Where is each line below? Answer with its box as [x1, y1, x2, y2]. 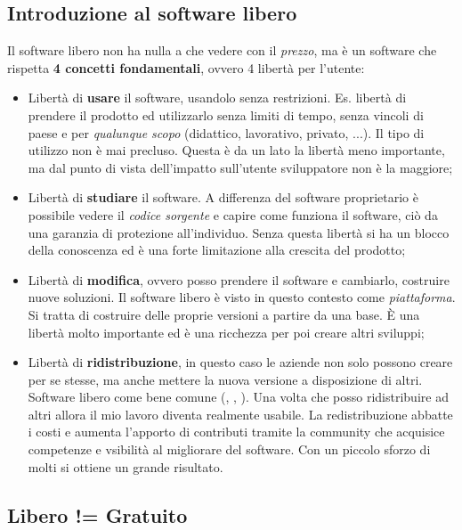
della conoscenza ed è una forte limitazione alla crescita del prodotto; [28, 241, 406, 259]
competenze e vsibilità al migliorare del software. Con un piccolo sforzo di [28, 440, 431, 459]
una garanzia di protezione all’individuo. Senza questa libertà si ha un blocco [28, 223, 450, 241]
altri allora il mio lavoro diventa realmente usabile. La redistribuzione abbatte [28, 404, 453, 423]
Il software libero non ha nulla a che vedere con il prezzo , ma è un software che [7, 41, 437, 60]
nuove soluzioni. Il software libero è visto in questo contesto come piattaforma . [28, 288, 456, 306]
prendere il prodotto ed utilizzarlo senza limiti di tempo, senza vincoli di [28, 105, 424, 124]
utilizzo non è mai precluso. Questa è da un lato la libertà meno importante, [28, 141, 445, 159]
